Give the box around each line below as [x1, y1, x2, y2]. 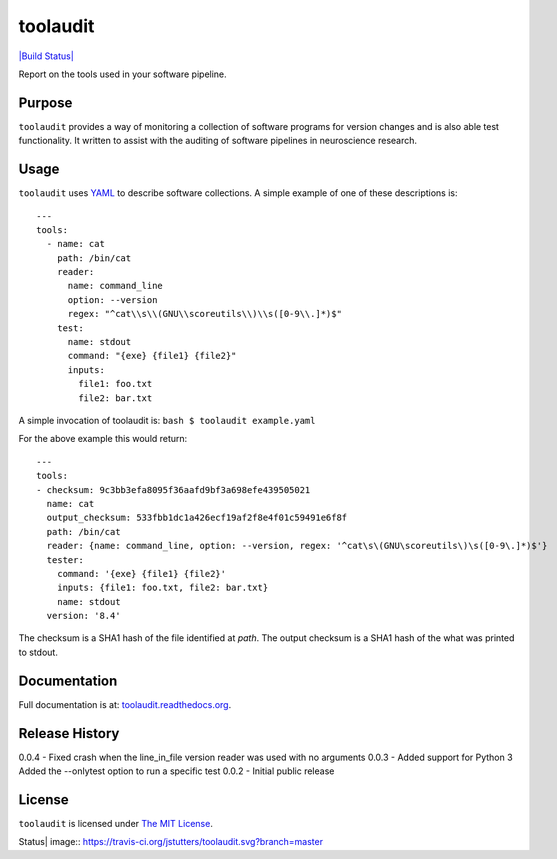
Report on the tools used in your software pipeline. [18, 68, 227, 80]
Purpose [18, 94, 73, 111]
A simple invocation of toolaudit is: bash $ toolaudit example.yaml [18, 415, 316, 426]
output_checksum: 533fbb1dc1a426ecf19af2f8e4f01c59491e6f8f [46, 512, 348, 524]
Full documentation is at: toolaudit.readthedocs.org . [18, 698, 232, 710]
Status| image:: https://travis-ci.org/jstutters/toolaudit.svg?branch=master [18, 836, 324, 848]
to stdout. [18, 646, 59, 658]
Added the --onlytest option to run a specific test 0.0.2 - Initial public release [18, 765, 335, 777]
